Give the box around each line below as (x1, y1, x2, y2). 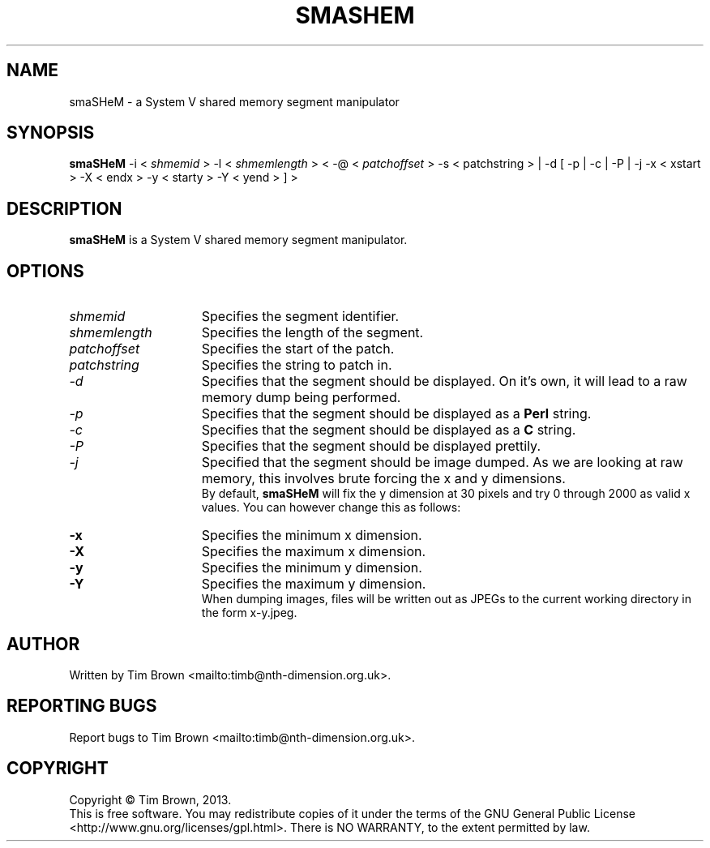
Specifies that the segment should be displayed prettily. (201, 438, 541, 455)
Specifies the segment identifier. (201, 308, 400, 325)
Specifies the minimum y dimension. (201, 559, 422, 576)
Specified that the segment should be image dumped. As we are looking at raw (201, 454, 683, 471)
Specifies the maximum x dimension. (201, 543, 426, 560)
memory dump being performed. (201, 389, 401, 406)
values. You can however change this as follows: (201, 500, 461, 515)
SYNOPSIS (6, 122, 95, 143)
